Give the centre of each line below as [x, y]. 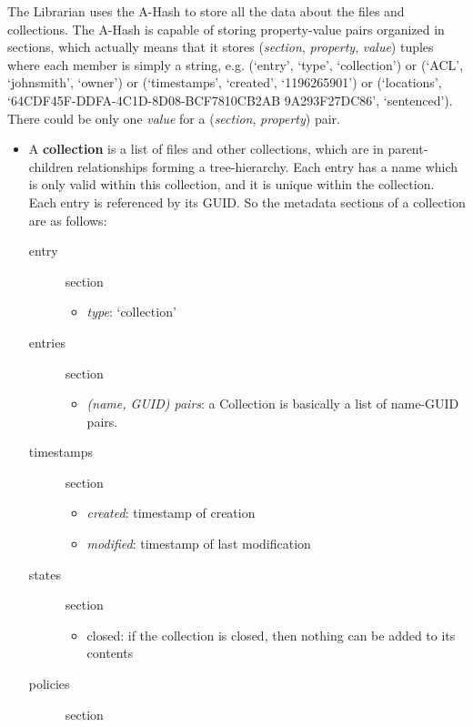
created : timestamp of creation [171, 513]
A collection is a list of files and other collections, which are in [206, 149]
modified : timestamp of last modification [199, 544]
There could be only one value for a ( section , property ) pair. [174, 118]
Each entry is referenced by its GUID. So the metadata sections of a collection [247, 202]
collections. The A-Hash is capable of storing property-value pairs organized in [226, 29]
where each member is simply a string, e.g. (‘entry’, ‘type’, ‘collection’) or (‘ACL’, [236, 64]
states [45, 574]
